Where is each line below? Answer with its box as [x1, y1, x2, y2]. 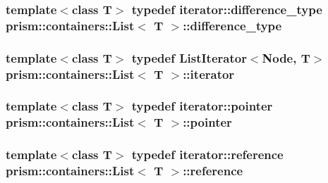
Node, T [262, 49, 310, 66]
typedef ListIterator [131, 49, 247, 66]
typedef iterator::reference [131, 146, 284, 163]
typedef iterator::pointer [131, 97, 273, 115]
